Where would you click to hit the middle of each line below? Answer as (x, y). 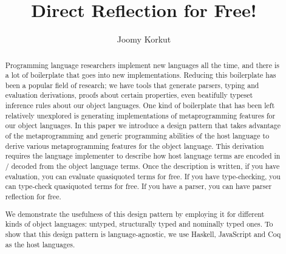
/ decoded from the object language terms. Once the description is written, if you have (142, 166)
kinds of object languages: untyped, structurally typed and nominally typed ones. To (139, 224)
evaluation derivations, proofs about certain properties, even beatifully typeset (129, 95)
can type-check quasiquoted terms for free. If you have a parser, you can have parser (138, 186)
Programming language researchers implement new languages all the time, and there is (142, 65)
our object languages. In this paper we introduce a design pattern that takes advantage (143, 125)
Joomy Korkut (144, 39)
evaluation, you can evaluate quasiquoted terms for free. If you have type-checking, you (143, 176)
